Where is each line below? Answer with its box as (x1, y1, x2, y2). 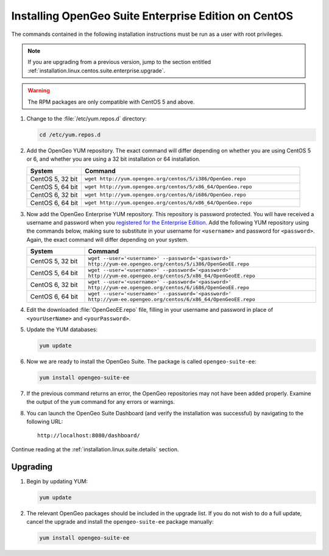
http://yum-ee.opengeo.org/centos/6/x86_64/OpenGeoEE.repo (88, 296, 255, 303)
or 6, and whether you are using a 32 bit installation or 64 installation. (26, 155, 200, 163)
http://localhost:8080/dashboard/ (37, 432, 140, 439)
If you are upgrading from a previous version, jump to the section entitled (27, 58, 211, 66)
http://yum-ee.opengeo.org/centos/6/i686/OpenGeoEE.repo (88, 284, 250, 291)
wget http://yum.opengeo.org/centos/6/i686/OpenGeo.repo (85, 192, 246, 198)
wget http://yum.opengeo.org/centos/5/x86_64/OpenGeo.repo (85, 183, 252, 190)
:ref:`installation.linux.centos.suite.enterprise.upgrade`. (27, 67, 166, 74)
